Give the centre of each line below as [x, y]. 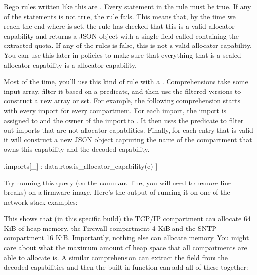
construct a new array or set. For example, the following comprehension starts [122, 101]
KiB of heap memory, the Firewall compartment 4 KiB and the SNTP [110, 228]
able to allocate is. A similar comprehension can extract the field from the [116, 257]
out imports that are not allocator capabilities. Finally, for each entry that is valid [128, 130]
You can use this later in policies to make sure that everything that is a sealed [123, 55]
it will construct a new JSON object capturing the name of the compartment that [128, 139]
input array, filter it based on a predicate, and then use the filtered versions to [123, 91]
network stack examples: [41, 202]
